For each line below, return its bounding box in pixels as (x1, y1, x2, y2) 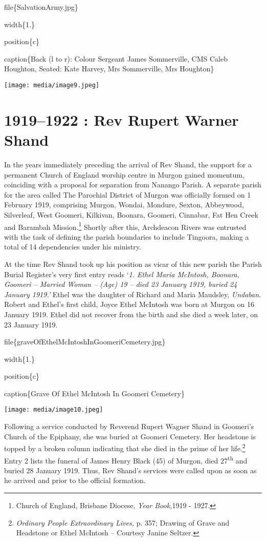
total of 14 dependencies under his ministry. (4, 241, 141, 252)
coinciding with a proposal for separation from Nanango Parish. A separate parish (4, 179, 261, 190)
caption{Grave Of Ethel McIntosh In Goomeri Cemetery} (4, 388, 185, 398)
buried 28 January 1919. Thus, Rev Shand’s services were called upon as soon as (4, 465, 257, 475)
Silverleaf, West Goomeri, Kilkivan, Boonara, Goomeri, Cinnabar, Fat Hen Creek (4, 209, 258, 220)
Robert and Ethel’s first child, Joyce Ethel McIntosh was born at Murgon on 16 (4, 299, 254, 310)
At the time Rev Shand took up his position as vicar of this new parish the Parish (4, 258, 262, 269)
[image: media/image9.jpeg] (4, 81, 100, 89)
